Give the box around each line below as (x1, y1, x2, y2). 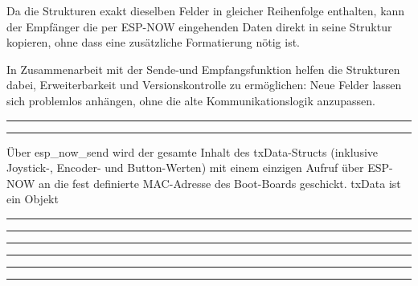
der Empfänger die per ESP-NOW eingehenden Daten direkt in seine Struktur (6, 18, 392, 35)
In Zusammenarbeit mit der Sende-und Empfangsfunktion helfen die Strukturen (6, 60, 400, 77)
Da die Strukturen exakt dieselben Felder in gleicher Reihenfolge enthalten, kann (6, 2, 405, 18)
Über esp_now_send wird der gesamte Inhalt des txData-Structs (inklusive (6, 143, 379, 160)
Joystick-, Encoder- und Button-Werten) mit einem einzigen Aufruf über (6, 159, 364, 176)
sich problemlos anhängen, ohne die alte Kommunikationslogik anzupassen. (6, 92, 375, 108)
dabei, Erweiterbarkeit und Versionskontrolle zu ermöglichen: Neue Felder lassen (6, 76, 402, 93)
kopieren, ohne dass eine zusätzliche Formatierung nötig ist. (6, 34, 301, 51)
